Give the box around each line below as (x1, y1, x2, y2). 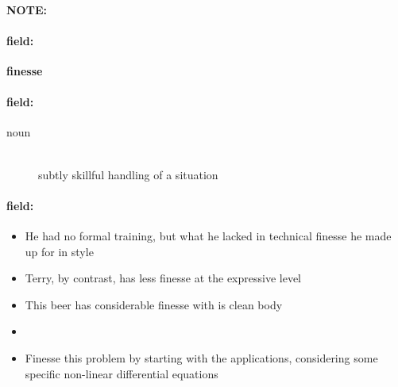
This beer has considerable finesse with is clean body (25, 296, 283, 312)
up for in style (25, 243, 94, 259)
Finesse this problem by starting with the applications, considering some (25, 349, 378, 366)
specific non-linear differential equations (25, 365, 218, 381)
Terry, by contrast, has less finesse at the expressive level (25, 270, 302, 286)
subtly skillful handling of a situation (38, 166, 218, 182)
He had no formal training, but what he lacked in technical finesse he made (25, 227, 392, 243)
